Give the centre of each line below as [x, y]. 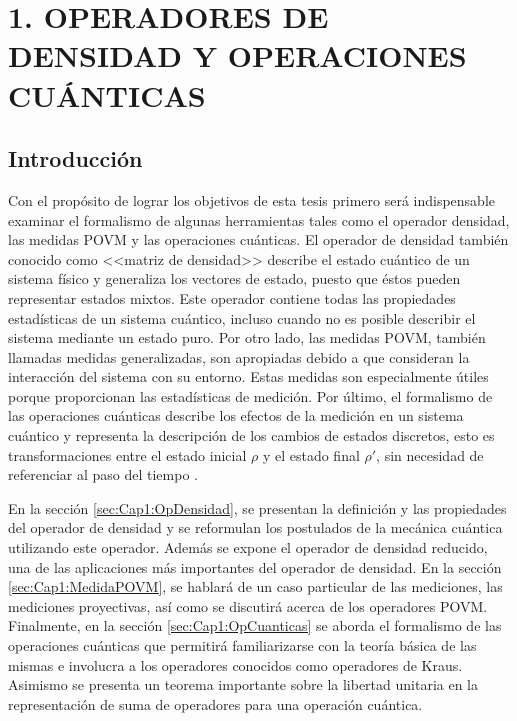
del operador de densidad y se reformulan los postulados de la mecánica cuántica [255, 527]
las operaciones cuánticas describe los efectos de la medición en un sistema [236, 415]
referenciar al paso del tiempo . [103, 474]
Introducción [75, 158]
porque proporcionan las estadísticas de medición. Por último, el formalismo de [250, 395]
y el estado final [311, 454]
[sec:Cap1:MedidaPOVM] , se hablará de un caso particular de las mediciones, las [255, 586]
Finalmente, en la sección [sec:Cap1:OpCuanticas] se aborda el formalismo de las [255, 625]
